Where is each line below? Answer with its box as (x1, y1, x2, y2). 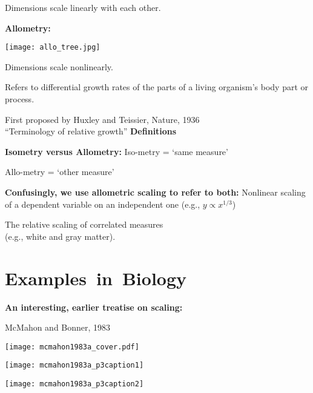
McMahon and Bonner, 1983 (5, 321, 111, 334)
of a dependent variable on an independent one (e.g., (5, 197, 200, 210)
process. (5, 93, 35, 105)
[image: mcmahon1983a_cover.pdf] (5, 342, 139, 351)
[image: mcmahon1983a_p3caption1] (5, 361, 144, 370)
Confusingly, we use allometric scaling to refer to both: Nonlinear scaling (5, 186, 306, 198)
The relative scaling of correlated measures (5, 218, 163, 231)
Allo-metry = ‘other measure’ (5, 165, 114, 178)
